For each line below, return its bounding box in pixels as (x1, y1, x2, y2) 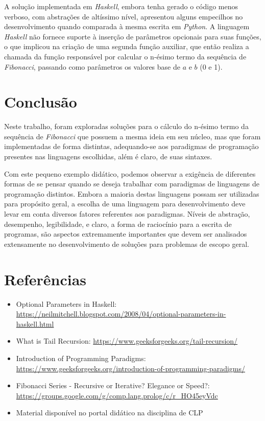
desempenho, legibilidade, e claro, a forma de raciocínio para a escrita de (4, 218, 232, 229)
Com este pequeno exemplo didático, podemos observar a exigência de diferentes (4, 168, 256, 179)
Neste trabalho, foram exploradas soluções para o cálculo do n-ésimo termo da (4, 121, 249, 132)
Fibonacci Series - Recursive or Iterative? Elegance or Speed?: (16, 380, 210, 391)
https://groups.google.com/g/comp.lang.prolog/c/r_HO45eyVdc (16, 390, 218, 401)
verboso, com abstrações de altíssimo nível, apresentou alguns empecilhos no (4, 11, 243, 22)
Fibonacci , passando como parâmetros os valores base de (4, 61, 180, 72)
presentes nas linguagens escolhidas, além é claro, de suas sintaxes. (4, 151, 212, 162)
